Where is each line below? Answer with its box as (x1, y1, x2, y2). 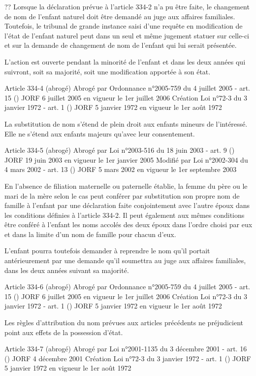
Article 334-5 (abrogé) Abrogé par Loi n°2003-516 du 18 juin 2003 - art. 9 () (4, 145, 235, 155)
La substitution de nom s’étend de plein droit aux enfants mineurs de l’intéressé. (4, 118, 248, 129)
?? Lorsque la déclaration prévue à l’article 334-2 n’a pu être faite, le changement (4, 1, 250, 11)
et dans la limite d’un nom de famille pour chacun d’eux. (4, 229, 176, 239)
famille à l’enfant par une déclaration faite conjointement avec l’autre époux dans (4, 200, 250, 210)
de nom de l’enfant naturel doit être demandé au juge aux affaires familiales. (4, 11, 235, 21)
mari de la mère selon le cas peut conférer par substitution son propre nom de (4, 190, 240, 201)
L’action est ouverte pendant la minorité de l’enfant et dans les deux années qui (4, 56, 246, 67)
